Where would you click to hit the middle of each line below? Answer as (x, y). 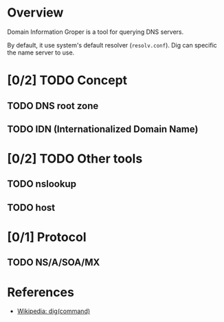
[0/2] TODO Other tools (75, 159)
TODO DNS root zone (53, 106)
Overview (35, 13)
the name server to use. (41, 52)
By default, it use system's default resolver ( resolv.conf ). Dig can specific (112, 45)
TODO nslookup (42, 184)
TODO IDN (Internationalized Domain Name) (103, 129)
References (41, 292)
